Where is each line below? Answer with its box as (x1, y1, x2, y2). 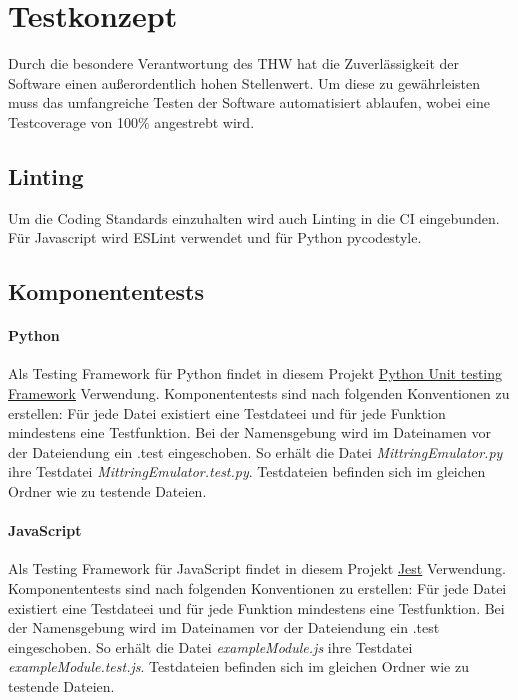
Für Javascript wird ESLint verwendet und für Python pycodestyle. (8, 227, 422, 248)
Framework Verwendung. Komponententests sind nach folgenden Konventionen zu (8, 383, 510, 404)
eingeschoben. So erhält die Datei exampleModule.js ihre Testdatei (8, 636, 413, 657)
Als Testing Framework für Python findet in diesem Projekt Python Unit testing (8, 363, 503, 384)
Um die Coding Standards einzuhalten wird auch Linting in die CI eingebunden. (8, 207, 500, 228)
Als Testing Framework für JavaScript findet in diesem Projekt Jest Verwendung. (8, 558, 506, 579)
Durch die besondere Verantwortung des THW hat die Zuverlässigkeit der (8, 53, 460, 74)
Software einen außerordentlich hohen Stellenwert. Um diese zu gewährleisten (8, 72, 481, 93)
